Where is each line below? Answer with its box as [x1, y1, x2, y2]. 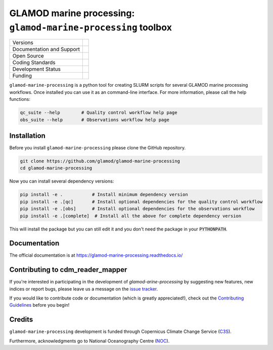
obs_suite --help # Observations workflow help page [20, 116, 169, 123]
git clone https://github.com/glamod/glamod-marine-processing [20, 158, 180, 164]
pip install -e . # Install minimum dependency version [20, 192, 188, 198]
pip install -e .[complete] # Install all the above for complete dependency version [20, 213, 242, 219]
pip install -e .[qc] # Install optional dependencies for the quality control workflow [20, 199, 263, 204]
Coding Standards [12, 59, 56, 66]
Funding [12, 72, 32, 79]
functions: [9, 96, 30, 102]
